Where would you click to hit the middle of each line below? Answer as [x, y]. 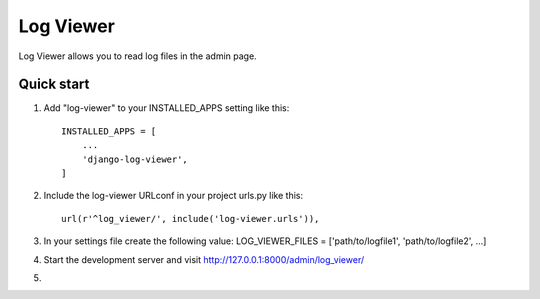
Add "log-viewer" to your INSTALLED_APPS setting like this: [166, 108]
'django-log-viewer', [135, 159]
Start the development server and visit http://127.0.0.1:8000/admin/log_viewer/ [204, 259]
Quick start [54, 84]
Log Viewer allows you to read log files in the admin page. [137, 56]
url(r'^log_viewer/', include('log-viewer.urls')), [190, 218]
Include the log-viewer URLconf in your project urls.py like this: [173, 196]
